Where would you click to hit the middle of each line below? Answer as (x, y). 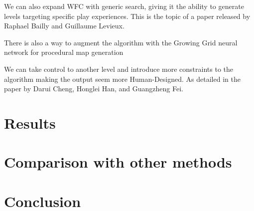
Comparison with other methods (118, 162)
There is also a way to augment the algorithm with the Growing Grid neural (121, 42)
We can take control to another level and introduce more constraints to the (119, 69)
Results (30, 122)
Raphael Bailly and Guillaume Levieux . (64, 26)
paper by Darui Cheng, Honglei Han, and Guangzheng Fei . (94, 89)
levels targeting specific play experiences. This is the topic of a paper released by (127, 16)
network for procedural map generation (64, 52)
